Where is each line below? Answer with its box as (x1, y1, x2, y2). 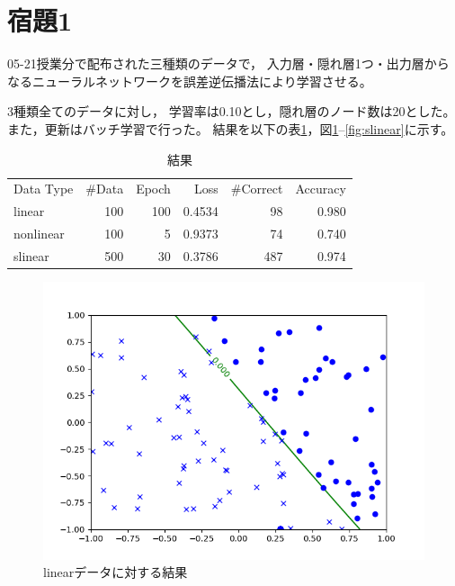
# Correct (230, 179, 283, 198)
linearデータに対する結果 (43, 563, 188, 581)
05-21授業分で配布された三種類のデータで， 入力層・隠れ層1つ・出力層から (7, 54, 450, 73)
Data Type (13, 179, 74, 198)
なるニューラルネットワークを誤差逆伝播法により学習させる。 (7, 71, 372, 90)
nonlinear (13, 224, 65, 243)
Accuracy (295, 179, 346, 198)
